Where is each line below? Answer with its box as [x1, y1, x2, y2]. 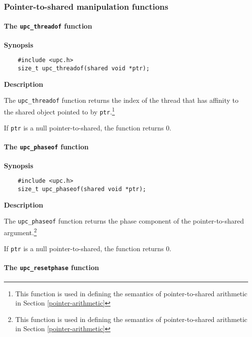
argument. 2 [4, 225, 37, 237]
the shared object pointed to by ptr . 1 [4, 105, 115, 116]
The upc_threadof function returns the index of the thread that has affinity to [4, 95, 239, 105]
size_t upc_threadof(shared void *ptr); [17, 64, 150, 72]
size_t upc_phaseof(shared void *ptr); [17, 185, 146, 193]
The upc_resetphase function [4, 262, 99, 273]
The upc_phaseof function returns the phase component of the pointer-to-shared [4, 216, 244, 226]
